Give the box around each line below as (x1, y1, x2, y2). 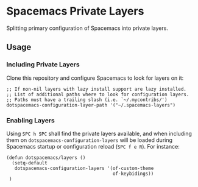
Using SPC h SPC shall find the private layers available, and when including (6, 130, 192, 137)
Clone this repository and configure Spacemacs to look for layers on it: (6, 74, 184, 82)
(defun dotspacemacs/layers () (6, 154, 86, 161)
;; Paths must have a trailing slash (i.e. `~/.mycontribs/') (6, 96, 168, 103)
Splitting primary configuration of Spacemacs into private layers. (6, 24, 169, 32)
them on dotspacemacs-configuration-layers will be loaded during (6, 136, 172, 144)
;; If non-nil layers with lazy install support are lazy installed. (6, 86, 187, 92)
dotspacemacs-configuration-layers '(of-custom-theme (14, 165, 154, 171)
